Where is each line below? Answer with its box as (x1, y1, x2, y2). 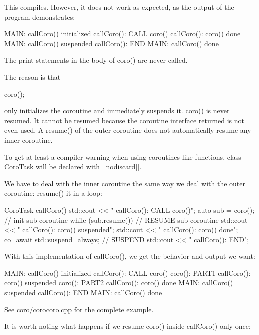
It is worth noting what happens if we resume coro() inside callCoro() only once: (4, 321, 251, 331)
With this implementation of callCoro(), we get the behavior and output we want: (4, 251, 255, 261)
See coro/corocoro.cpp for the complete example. (4, 304, 154, 314)
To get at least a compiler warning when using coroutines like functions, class (4, 151, 241, 162)
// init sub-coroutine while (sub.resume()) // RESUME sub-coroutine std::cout (4, 214, 248, 225)
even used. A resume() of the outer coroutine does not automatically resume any (4, 125, 251, 135)
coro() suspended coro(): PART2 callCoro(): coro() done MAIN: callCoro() (4, 277, 233, 288)
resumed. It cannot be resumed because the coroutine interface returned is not (4, 115, 245, 125)
